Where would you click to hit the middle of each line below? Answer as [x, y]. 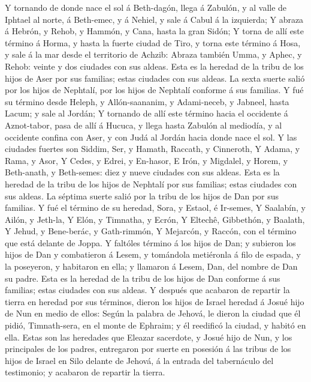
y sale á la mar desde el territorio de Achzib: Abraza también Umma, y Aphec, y [153, 54]
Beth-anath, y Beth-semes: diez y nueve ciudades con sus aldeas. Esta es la [142, 172]
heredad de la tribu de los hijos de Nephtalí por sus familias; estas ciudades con [151, 183]
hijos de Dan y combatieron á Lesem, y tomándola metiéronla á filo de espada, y [153, 254]
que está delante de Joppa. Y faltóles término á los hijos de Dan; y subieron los [150, 242]
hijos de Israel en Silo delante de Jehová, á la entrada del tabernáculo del [139, 360]
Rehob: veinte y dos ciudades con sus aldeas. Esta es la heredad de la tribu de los [154, 66]
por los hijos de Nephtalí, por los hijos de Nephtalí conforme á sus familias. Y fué [154, 90]
